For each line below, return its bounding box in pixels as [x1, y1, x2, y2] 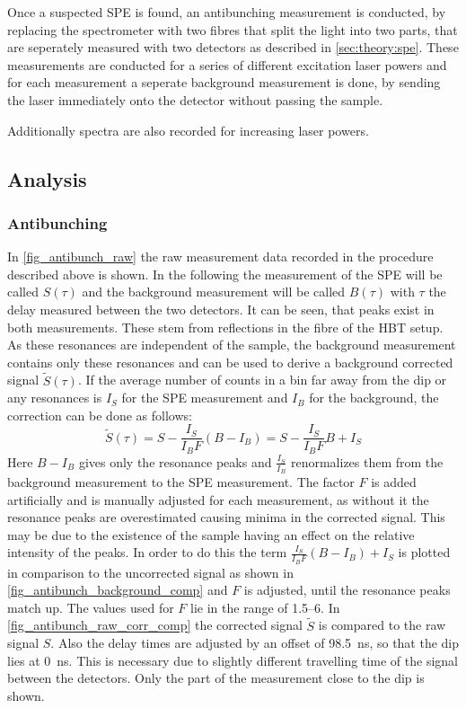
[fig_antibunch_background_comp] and [7, 580, 228, 599]
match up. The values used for [7, 597, 174, 616]
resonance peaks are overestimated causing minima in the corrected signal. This [7, 508, 445, 527]
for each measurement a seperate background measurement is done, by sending [7, 73, 441, 92]
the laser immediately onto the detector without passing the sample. [7, 90, 383, 109]
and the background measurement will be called [82, 282, 346, 301]
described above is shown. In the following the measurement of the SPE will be [7, 264, 443, 283]
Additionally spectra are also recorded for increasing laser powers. [7, 120, 369, 139]
